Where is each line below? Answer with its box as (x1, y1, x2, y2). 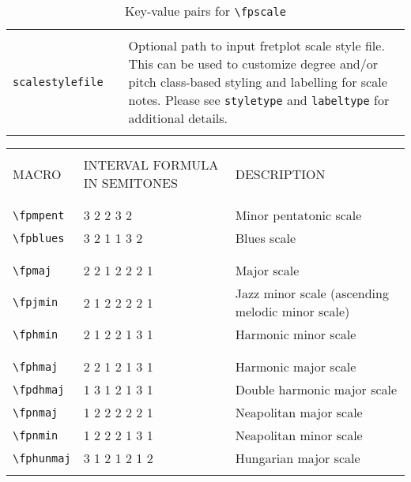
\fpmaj (13, 263, 52, 277)
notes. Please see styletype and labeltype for (128, 91, 390, 109)
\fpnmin (13, 428, 58, 442)
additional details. (128, 109, 228, 127)
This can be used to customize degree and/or (128, 54, 379, 73)
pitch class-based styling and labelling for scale (128, 73, 387, 91)
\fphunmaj (13, 451, 71, 465)
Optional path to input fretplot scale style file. (128, 36, 385, 54)
